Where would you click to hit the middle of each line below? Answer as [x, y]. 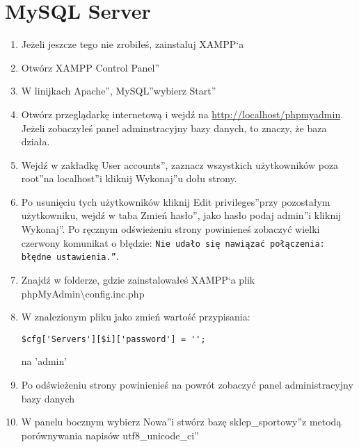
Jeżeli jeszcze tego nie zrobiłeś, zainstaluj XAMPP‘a [133, 44]
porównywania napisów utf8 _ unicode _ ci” [110, 435]
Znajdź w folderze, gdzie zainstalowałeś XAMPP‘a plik [138, 279]
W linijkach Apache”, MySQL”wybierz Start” [119, 91]
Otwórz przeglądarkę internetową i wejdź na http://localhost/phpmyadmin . [182, 114]
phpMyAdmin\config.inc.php [83, 293]
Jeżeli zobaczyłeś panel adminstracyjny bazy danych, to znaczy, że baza [174, 128]
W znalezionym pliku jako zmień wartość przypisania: [136, 317]
